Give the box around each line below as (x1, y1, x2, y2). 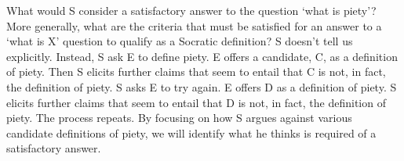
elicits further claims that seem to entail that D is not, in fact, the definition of (6, 94, 386, 110)
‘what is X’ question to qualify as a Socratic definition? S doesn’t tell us (6, 33, 353, 49)
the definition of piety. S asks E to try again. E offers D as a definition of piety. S (6, 78, 397, 95)
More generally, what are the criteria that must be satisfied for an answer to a (6, 17, 382, 34)
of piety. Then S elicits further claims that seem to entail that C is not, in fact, (6, 63, 386, 80)
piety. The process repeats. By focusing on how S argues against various (6, 109, 352, 126)
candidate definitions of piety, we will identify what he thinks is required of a (6, 124, 377, 141)
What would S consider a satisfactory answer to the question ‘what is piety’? (6, 2, 377, 18)
